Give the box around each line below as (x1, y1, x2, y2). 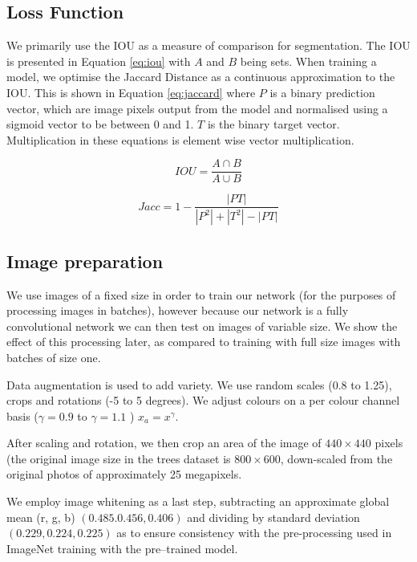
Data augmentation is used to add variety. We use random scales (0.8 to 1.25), (6, 376, 392, 393)
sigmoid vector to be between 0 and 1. (6, 116, 194, 132)
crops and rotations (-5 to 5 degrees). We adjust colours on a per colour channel (6, 392, 400, 409)
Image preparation (6, 248, 164, 273)
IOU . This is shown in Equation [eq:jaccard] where (6, 83, 256, 100)
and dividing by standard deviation (187, 508, 360, 525)
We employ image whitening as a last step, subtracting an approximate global (6, 493, 390, 510)
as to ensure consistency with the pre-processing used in (116, 524, 392, 541)
